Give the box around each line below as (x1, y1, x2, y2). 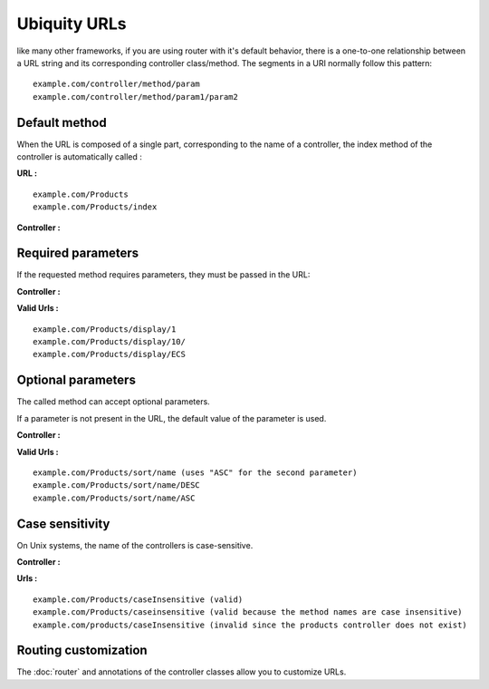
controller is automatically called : (16, 151, 142, 162)
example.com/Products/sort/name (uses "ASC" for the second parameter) (33, 467, 358, 478)
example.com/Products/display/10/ (33, 336, 186, 347)
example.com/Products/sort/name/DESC (33, 480, 201, 490)
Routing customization (16, 643, 149, 658)
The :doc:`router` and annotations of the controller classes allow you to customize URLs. (16, 666, 347, 677)
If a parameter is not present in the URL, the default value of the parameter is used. (16, 412, 327, 423)
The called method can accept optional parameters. (16, 396, 210, 407)
